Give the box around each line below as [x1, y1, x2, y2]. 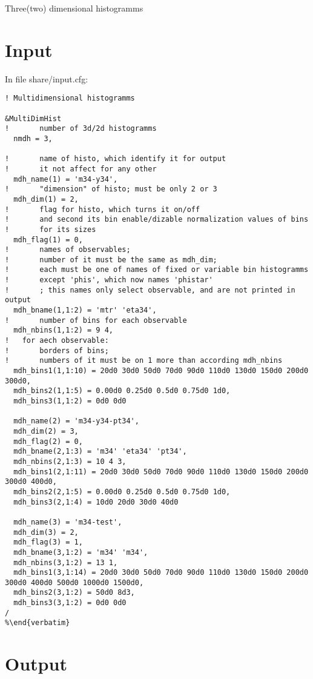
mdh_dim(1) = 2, [13, 194, 79, 204]
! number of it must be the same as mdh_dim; [5, 255, 217, 264]
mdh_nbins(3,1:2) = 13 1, [13, 558, 118, 567]
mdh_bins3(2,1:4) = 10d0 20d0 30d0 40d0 [13, 497, 179, 506]
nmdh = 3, [13, 134, 53, 143]
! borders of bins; [5, 346, 109, 355]
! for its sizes [5, 225, 96, 234]
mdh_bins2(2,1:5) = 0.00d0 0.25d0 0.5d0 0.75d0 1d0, [13, 487, 231, 496]
